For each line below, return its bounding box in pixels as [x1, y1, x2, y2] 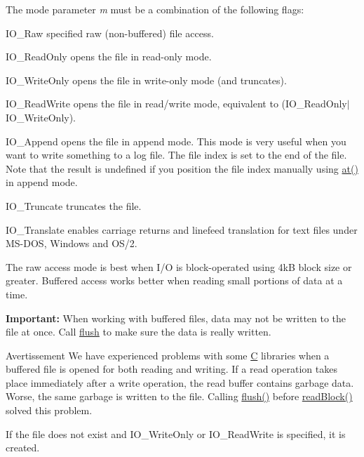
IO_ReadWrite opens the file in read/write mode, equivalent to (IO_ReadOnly [6, 96, 347, 111]
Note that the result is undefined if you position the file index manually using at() [6, 161, 358, 175]
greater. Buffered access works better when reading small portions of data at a [6, 273, 343, 288]
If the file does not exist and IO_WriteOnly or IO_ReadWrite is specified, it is [6, 426, 346, 441]
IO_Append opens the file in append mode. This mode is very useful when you [6, 133, 346, 148]
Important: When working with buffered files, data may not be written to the [6, 310, 346, 325]
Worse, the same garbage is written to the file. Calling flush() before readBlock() [6, 389, 353, 404]
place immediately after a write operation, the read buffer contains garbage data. [6, 375, 354, 390]
